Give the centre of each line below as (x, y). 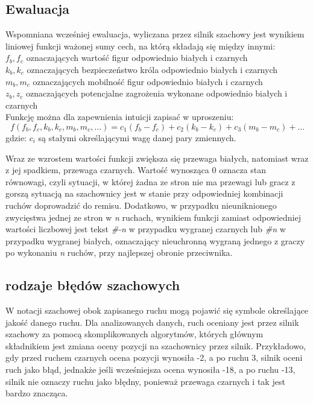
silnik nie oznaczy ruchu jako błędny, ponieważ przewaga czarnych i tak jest (145, 381)
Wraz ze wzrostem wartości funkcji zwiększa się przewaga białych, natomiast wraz (157, 158)
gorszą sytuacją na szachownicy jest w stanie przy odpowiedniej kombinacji (144, 193)
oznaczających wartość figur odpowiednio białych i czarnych (137, 58)
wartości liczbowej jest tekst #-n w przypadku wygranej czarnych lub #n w (146, 229)
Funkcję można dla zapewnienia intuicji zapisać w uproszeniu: (120, 117)
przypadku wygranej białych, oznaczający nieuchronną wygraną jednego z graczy (155, 240)
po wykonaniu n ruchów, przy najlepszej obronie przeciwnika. (119, 252)
